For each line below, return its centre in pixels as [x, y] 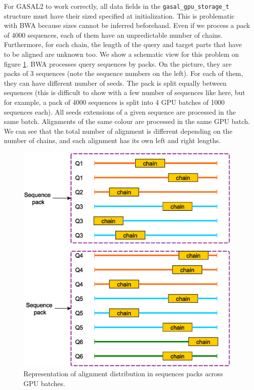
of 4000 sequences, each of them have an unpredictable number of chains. [113, 35]
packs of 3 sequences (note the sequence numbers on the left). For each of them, [124, 73]
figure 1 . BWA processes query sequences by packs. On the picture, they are [118, 63]
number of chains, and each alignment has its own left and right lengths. [112, 140]
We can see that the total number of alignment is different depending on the [118, 131]
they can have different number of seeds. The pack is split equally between [115, 83]
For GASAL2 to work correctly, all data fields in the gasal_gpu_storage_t [117, 6]
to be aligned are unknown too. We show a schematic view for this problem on [121, 54]
